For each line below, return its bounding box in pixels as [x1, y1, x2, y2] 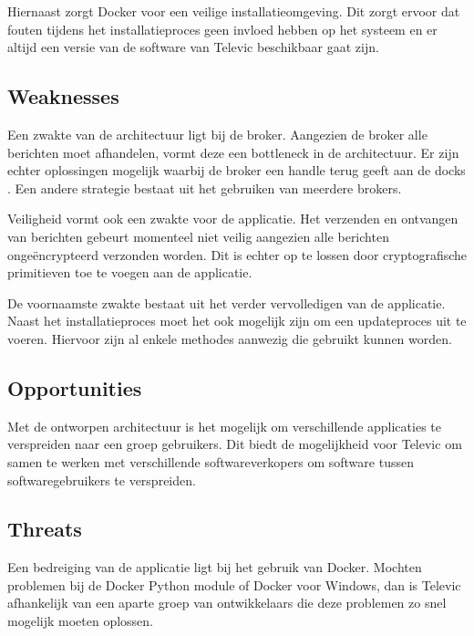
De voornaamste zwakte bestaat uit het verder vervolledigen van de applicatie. [7, 293, 446, 312]
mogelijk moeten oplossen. [7, 611, 153, 631]
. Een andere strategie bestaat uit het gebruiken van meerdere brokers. [7, 178, 402, 197]
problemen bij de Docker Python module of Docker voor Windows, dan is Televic [7, 575, 461, 594]
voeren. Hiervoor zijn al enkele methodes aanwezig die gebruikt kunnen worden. [7, 328, 452, 348]
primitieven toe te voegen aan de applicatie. [7, 263, 252, 282]
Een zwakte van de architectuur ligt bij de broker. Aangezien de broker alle [7, 124, 428, 143]
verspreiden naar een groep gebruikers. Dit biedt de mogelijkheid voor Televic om [7, 434, 462, 454]
